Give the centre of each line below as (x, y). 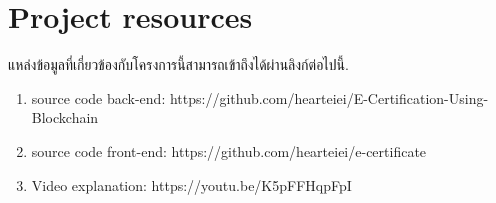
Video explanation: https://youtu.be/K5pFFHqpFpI (191, 184)
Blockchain (65, 117)
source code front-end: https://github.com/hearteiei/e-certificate (229, 150)
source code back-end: (98, 97)
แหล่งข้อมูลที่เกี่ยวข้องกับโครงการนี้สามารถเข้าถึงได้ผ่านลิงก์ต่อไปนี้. (178, 64)
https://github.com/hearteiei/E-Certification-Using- (329, 97)
